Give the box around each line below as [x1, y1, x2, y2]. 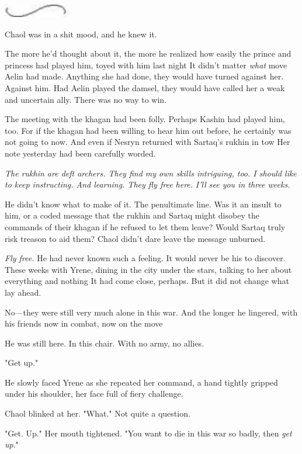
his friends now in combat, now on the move [5, 317, 163, 330]
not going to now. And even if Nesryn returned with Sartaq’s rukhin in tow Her [5, 136, 290, 148]
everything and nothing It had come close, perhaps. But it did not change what [5, 275, 289, 287]
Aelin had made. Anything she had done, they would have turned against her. [5, 70, 284, 82]
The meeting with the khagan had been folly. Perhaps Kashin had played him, [5, 113, 285, 125]
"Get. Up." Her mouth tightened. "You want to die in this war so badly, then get [5, 427, 292, 439]
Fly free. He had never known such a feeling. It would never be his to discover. [5, 252, 286, 264]
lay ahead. [5, 286, 41, 298]
